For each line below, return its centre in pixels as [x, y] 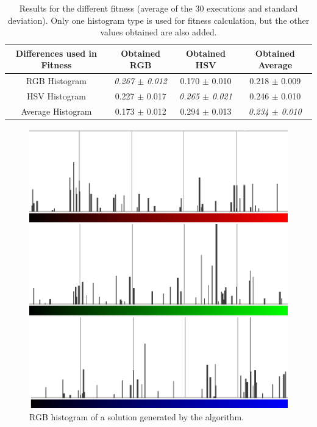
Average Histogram [56, 111]
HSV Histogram [56, 96]
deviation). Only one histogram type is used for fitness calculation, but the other [158, 20]
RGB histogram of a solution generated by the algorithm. [137, 416]
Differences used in [56, 53]
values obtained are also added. [158, 32]
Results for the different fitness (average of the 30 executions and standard [158, 8]
